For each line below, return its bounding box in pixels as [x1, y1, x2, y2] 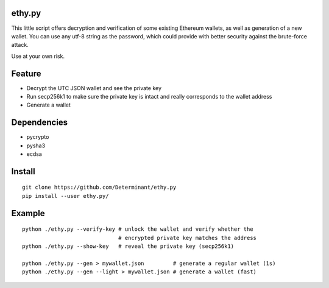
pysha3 [26, 142, 46, 149]
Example [11, 208, 45, 219]
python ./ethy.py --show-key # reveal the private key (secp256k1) [22, 243, 235, 250]
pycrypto [26, 133, 49, 141]
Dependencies [11, 118, 68, 128]
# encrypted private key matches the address [118, 234, 257, 241]
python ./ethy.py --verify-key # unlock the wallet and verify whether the [22, 226, 253, 233]
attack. [11, 41, 29, 49]
